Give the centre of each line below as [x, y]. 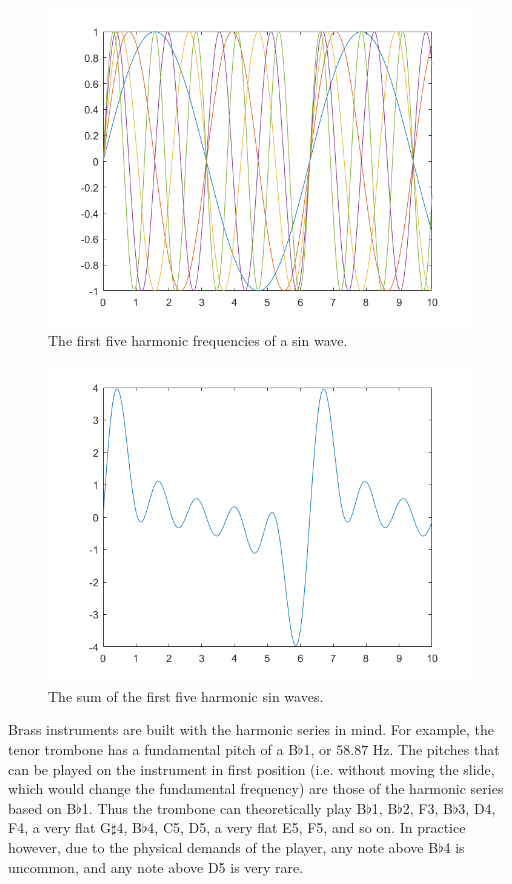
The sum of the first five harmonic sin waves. [186, 695]
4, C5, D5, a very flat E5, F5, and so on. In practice [306, 827]
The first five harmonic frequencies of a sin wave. [198, 339]
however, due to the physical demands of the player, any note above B [223, 846]
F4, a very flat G [59, 827]
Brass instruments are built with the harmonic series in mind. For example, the [251, 729]
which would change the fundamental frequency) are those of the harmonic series [256, 788]
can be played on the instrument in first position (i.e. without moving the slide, [251, 768]
